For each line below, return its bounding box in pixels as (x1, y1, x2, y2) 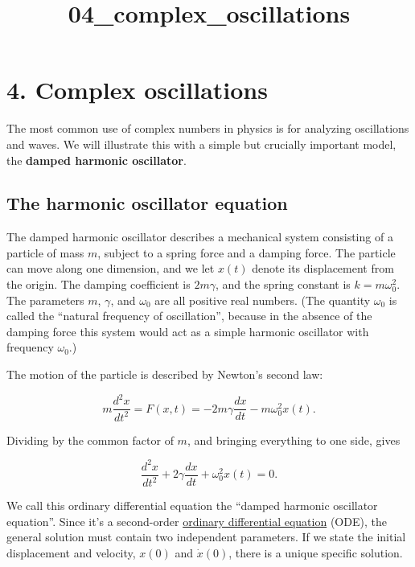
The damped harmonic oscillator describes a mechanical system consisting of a (6, 228, 393, 245)
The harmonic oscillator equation (6, 191, 288, 216)
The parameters (6, 291, 84, 308)
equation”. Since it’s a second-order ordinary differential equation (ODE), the (6, 512, 387, 529)
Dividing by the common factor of (6, 431, 174, 448)
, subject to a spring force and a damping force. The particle (97, 244, 396, 261)
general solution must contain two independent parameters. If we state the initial (6, 528, 406, 545)
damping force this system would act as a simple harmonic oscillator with (6, 323, 369, 339)
